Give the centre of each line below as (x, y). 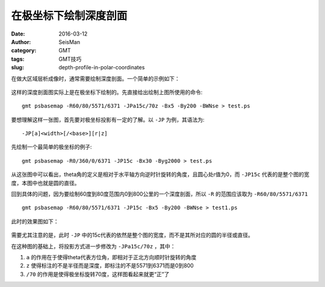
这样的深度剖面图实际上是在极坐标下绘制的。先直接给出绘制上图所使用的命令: (107, 92)
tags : (18, 59)
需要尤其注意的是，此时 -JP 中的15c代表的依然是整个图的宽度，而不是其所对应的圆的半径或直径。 (132, 235)
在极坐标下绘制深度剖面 (69, 16)
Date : (18, 34)
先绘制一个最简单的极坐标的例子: (52, 147)
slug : (17, 68)
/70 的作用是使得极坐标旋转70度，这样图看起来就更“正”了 (98, 274)
